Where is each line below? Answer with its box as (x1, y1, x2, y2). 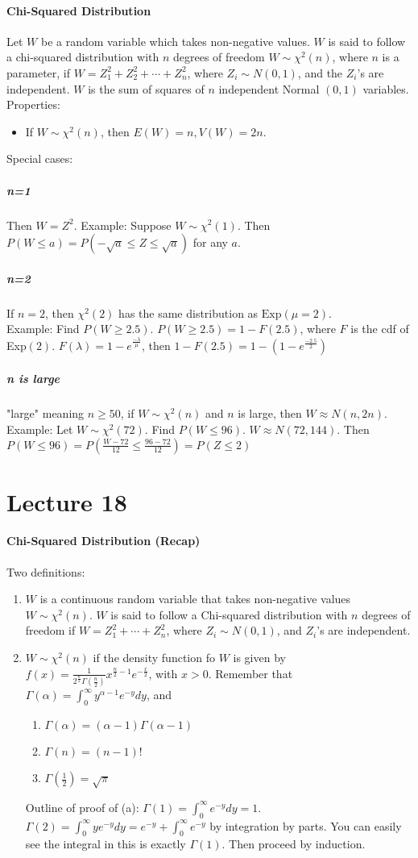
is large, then (238, 405, 302, 422)
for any (192, 234, 228, 251)
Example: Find (6, 320, 80, 337)
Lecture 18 (6, 485, 127, 518)
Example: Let (6, 420, 73, 437)
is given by (233, 649, 286, 666)
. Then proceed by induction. (221, 835, 366, 852)
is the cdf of (350, 320, 409, 337)
